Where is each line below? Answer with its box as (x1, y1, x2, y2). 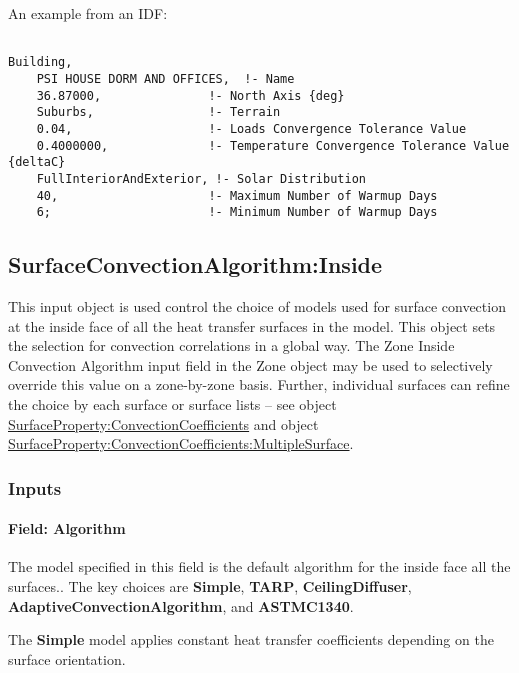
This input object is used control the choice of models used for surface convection (8, 296, 506, 317)
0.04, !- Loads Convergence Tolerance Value (36, 121, 467, 136)
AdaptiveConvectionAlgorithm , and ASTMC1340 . (8, 595, 354, 616)
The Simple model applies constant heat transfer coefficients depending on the (8, 629, 494, 650)
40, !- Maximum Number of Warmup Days (36, 188, 438, 203)
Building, (8, 55, 73, 70)
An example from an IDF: (8, 3, 168, 23)
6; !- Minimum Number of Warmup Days (36, 205, 438, 220)
